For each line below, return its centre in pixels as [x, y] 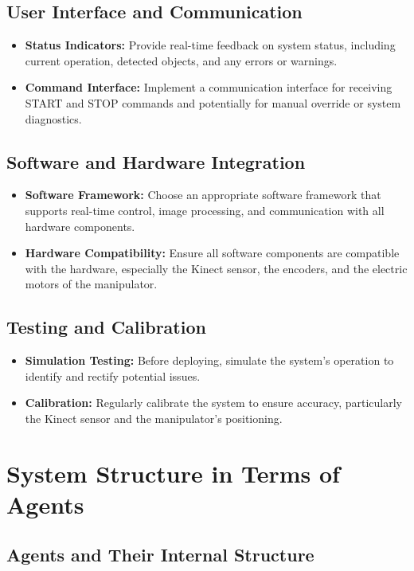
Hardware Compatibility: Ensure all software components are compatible [212, 253]
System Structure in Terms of [173, 473]
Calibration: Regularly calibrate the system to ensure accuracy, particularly [213, 403]
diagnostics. [53, 118]
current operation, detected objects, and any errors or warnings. [181, 60]
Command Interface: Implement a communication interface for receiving [209, 87]
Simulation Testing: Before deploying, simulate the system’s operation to [209, 360]
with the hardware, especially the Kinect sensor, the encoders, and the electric [216, 268]
